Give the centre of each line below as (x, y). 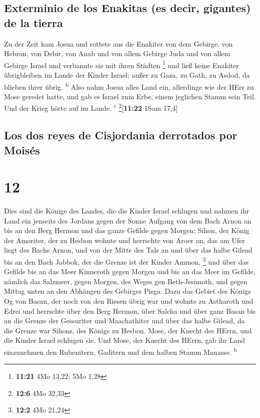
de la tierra (33, 22)
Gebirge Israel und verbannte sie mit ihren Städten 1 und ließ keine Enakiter (121, 64)
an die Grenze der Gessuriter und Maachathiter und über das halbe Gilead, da (124, 321)
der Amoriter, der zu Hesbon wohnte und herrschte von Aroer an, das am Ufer (124, 240)
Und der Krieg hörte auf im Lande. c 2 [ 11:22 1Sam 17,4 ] (91, 107)
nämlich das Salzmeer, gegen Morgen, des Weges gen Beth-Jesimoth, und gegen (126, 281)
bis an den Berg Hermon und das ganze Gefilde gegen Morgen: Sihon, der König (127, 230)
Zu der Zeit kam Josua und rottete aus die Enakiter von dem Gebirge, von (118, 43)
